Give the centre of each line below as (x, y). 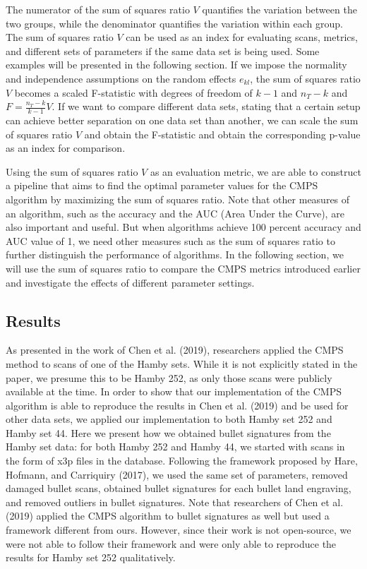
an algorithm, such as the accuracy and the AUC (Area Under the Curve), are (175, 213)
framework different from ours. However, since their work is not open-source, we (179, 530)
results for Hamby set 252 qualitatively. (91, 557)
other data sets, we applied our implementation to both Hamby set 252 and (169, 419)
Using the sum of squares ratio (72, 171)
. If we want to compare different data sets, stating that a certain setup (206, 106)
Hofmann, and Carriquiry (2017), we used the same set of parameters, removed (177, 474)
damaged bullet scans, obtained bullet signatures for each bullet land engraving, (179, 488)
